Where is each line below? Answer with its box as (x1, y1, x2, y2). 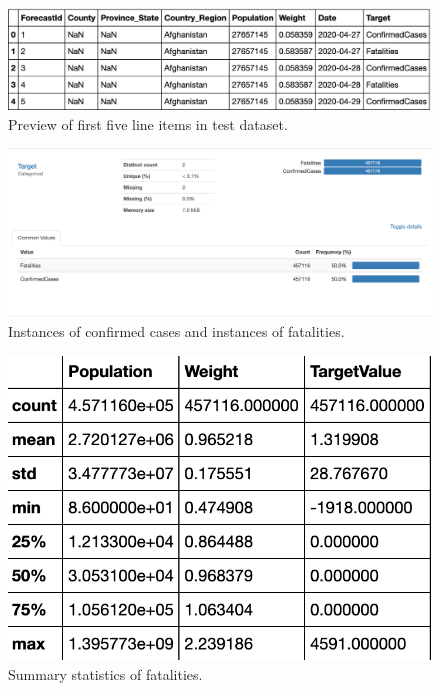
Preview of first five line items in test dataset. (8, 113, 288, 134)
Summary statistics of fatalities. (8, 663, 203, 684)
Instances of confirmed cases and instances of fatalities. (8, 321, 345, 342)
